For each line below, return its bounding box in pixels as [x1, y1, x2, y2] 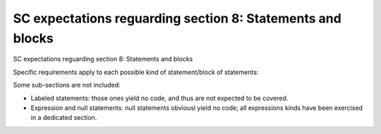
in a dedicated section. [30, 114, 97, 122]
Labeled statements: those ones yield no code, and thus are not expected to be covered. [30, 94, 289, 102]
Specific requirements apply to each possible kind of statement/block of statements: [13, 68, 259, 76]
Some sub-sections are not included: [13, 81, 121, 90]
